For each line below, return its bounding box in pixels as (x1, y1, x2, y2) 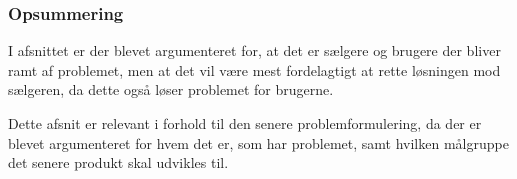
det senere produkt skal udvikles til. (8, 152, 229, 173)
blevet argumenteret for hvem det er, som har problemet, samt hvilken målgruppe (8, 132, 509, 153)
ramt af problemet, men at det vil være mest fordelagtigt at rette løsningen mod (8, 59, 501, 80)
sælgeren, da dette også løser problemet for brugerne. (8, 79, 334, 100)
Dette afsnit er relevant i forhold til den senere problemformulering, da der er (8, 113, 482, 133)
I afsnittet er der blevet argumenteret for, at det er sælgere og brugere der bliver (8, 40, 501, 61)
